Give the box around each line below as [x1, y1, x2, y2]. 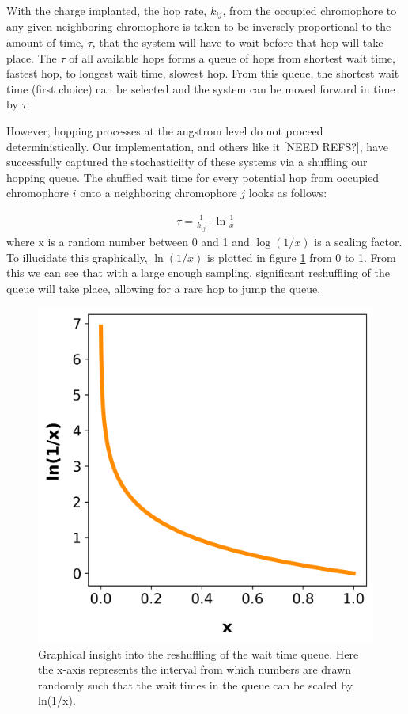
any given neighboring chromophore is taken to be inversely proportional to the [6, 18, 391, 35]
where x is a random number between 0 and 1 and [6, 234, 250, 249]
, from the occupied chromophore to [222, 2, 397, 18]
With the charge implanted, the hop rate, [6, 2, 207, 18]
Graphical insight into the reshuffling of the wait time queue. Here [38, 645, 359, 662]
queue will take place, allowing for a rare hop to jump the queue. [6, 279, 321, 296]
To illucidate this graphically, [6, 249, 148, 265]
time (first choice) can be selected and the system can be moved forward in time [6, 80, 395, 97]
